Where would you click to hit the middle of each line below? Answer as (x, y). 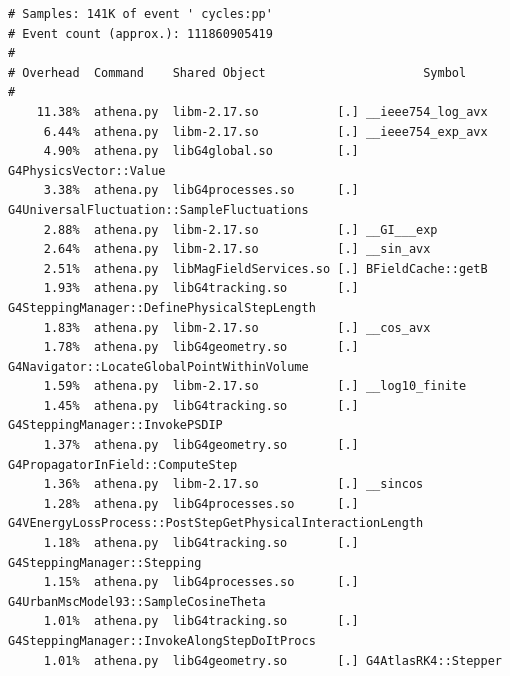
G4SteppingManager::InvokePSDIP (115, 425)
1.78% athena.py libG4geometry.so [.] (201, 347)
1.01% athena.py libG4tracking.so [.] (201, 621)
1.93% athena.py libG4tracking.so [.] (201, 288)
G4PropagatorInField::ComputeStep (123, 464)
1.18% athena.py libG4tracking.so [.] (201, 543)
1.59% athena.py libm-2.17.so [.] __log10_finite (255, 386)
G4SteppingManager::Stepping (105, 562)
